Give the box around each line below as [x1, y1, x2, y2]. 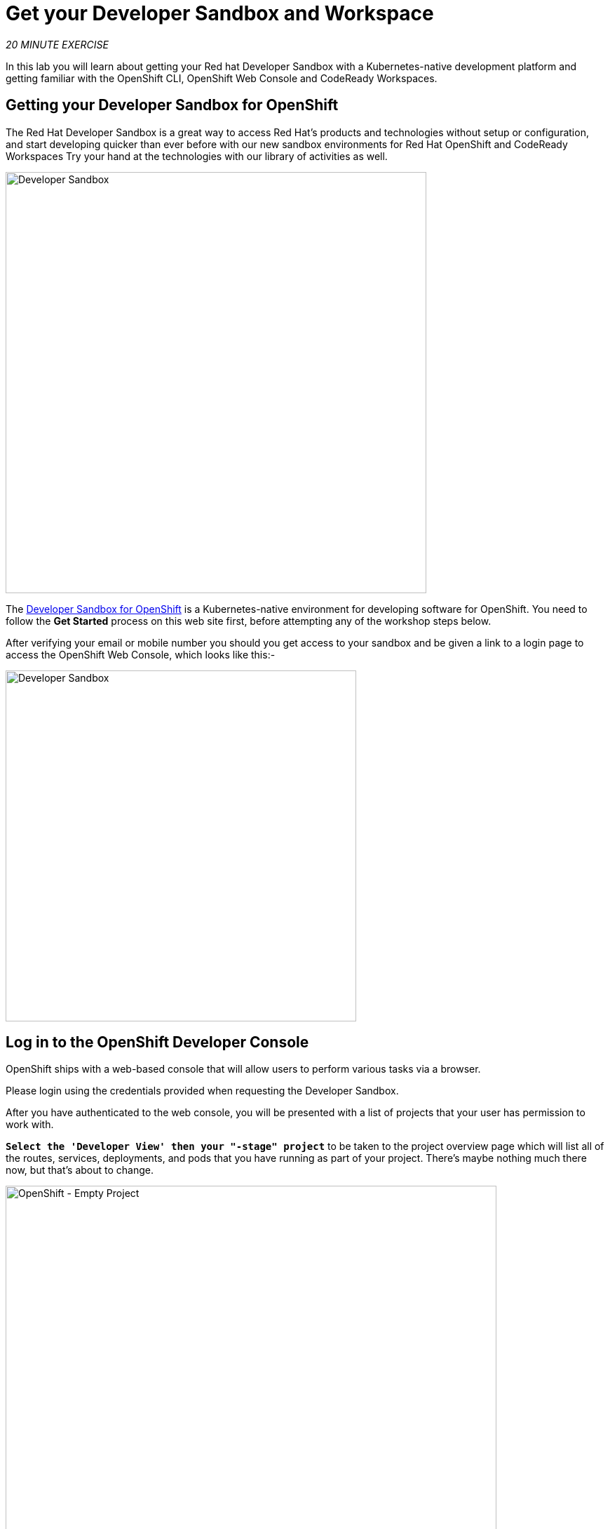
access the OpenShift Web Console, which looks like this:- [6, 648, 276, 661]
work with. [6, 1118, 54, 1131]
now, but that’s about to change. [6, 1164, 154, 1177]
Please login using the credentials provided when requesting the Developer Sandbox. [6, 1085, 399, 1097]
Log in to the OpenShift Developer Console [6, 1033, 309, 1052]
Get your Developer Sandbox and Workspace [6, 1, 434, 25]
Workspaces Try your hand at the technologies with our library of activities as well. [6, 150, 388, 162]
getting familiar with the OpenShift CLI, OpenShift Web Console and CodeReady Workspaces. [6, 72, 438, 84]
